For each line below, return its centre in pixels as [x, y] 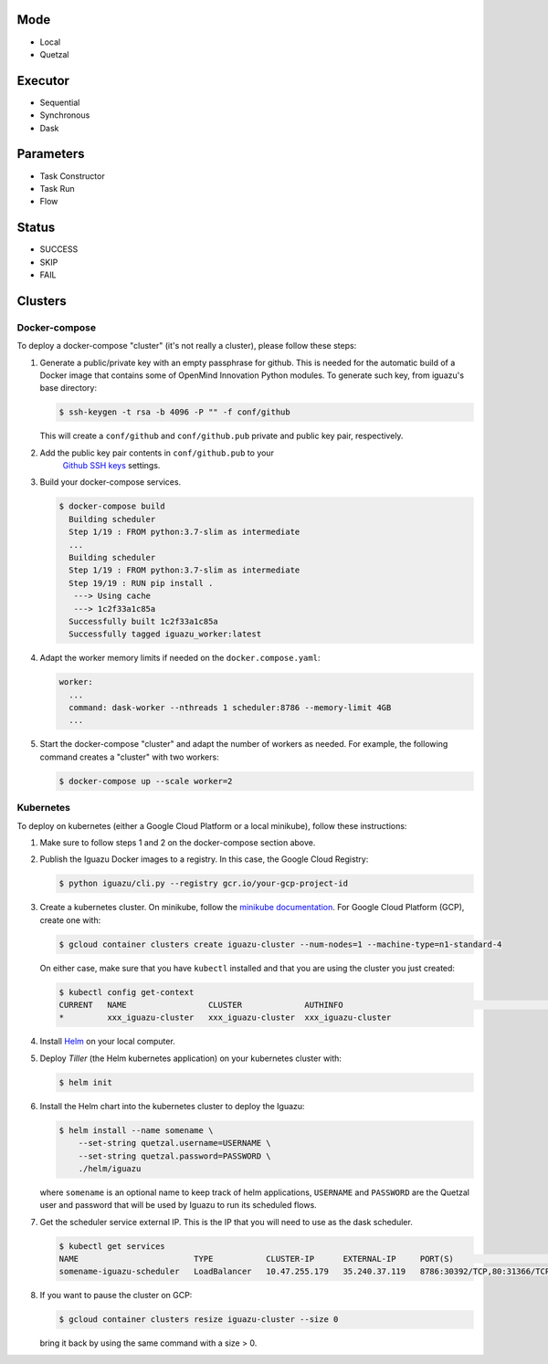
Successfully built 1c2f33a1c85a [143, 621]
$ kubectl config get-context [126, 992]
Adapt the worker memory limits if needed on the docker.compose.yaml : [180, 658]
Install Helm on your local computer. [107, 1042]
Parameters [51, 154]
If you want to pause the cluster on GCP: [116, 1296]
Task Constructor [72, 176]
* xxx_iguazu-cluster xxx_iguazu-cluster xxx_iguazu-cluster [225, 1018]
